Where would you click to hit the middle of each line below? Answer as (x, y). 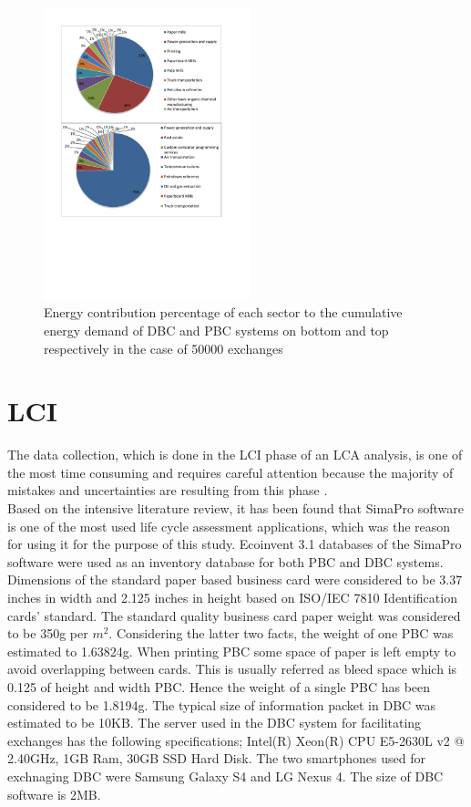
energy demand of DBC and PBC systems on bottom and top (216, 330)
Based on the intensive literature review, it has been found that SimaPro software (236, 508)
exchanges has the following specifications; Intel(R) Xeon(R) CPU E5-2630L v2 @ (236, 740)
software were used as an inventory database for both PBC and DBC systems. (225, 561)
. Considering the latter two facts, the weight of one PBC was (281, 633)
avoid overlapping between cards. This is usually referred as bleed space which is (232, 669)
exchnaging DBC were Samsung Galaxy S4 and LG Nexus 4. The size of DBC (225, 776)
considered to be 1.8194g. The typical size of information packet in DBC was (222, 704)
